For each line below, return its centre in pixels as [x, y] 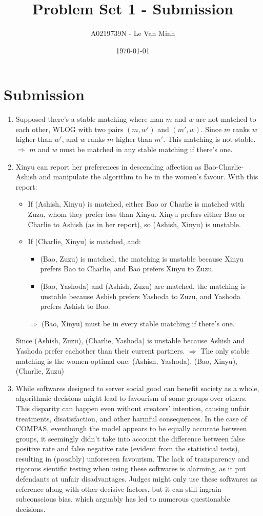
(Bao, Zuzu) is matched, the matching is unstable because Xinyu [142, 258]
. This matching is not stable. [209, 139]
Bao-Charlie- [224, 166]
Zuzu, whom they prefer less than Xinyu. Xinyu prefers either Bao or [137, 214]
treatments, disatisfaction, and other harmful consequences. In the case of [131, 418]
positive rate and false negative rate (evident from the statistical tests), [128, 448]
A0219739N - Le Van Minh [133, 33]
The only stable [225, 350]
